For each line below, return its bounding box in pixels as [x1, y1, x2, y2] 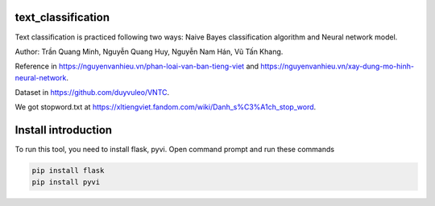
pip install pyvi [31, 177, 101, 187]
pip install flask [31, 166, 105, 175]
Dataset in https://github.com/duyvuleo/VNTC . [14, 88, 170, 97]
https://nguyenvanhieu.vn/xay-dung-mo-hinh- [260, 61, 415, 72]
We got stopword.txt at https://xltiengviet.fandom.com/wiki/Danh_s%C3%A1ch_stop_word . [14, 102, 317, 112]
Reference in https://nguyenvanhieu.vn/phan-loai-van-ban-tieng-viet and [14, 61, 259, 72]
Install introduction [14, 123, 113, 137]
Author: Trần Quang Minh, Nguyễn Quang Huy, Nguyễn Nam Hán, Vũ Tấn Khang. [14, 47, 284, 56]
